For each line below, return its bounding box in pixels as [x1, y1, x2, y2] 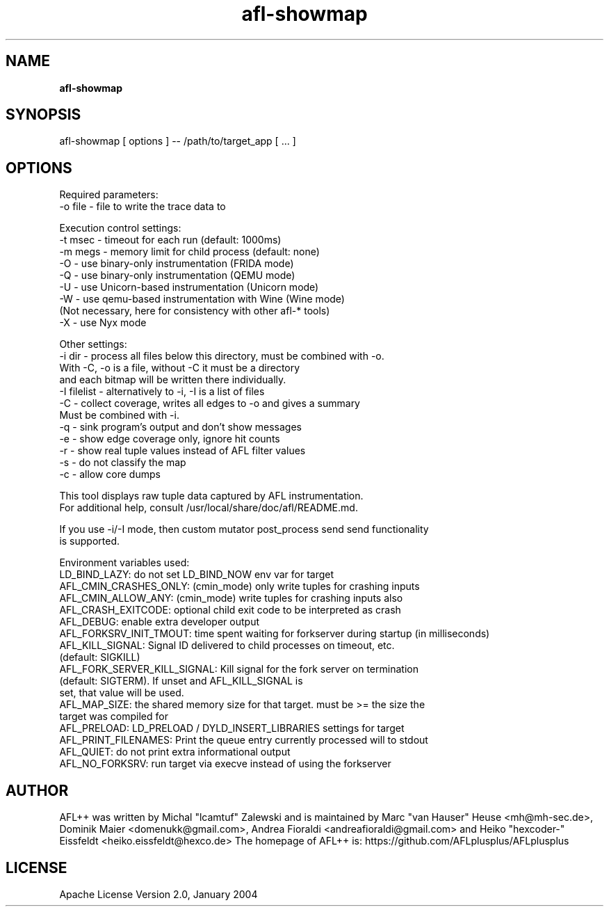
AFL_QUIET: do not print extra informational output [59, 746, 291, 758]
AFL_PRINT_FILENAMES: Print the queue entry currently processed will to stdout [59, 734, 428, 746]
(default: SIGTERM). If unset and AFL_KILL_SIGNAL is [59, 675, 303, 687]
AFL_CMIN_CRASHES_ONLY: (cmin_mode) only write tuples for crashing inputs [59, 580, 420, 593]
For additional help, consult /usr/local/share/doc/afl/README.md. [59, 502, 358, 514]
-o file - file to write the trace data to [59, 200, 226, 213]
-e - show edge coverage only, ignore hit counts [59, 433, 280, 445]
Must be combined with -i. [59, 409, 179, 422]
